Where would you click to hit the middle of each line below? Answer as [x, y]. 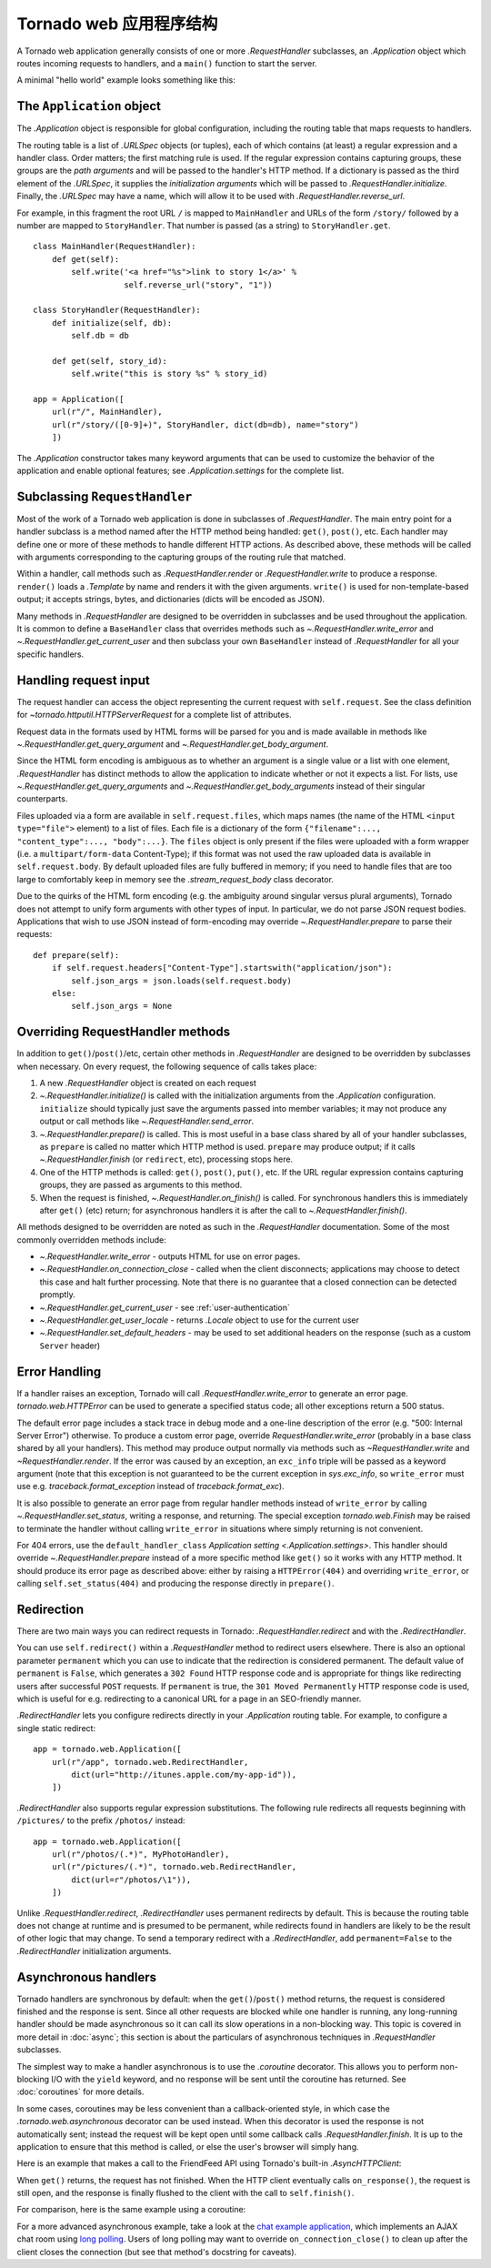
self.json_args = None [122, 1006]
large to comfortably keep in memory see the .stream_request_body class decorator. [175, 879]
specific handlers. [50, 654]
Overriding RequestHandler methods [124, 1032]
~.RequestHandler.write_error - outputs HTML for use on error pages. [170, 1256]
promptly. [58, 1295]
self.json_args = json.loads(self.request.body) [182, 981]
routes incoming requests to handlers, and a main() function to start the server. [167, 63]
